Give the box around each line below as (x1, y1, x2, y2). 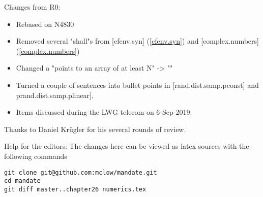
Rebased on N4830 (16, 18, 74, 29)
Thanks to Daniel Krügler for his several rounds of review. (4, 123, 186, 134)
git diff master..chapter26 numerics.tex (4, 185, 147, 193)
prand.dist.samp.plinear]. (16, 89, 94, 100)
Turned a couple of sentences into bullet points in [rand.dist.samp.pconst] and (16, 79, 259, 90)
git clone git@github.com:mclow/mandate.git (4, 169, 157, 176)
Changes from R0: (4, 2, 61, 12)
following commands (4, 150, 67, 161)
